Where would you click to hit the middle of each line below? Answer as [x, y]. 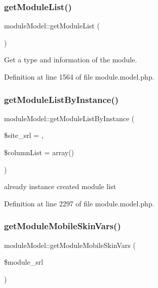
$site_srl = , [24, 135]
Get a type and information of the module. [71, 60]
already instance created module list [60, 186]
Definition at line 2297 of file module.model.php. [79, 203]
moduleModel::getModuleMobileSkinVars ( [70, 245]
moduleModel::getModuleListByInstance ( [69, 118]
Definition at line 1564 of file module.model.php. [79, 77]
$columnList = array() [39, 152]
